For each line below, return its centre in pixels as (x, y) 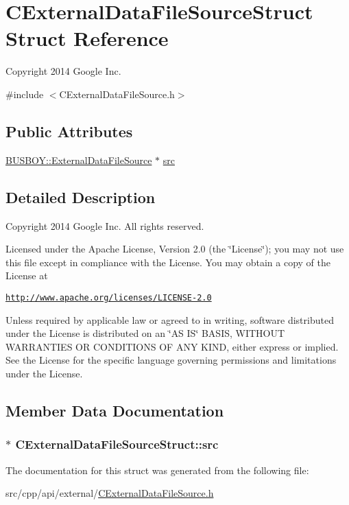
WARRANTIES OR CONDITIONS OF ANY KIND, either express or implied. (172, 346)
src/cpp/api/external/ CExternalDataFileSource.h (110, 493)
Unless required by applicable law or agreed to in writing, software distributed (170, 319)
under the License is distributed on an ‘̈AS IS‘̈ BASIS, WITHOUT (145, 333)
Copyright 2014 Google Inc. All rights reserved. (105, 225)
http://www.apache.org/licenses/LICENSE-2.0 (109, 297)
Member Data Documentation (115, 410)
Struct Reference (87, 38)
